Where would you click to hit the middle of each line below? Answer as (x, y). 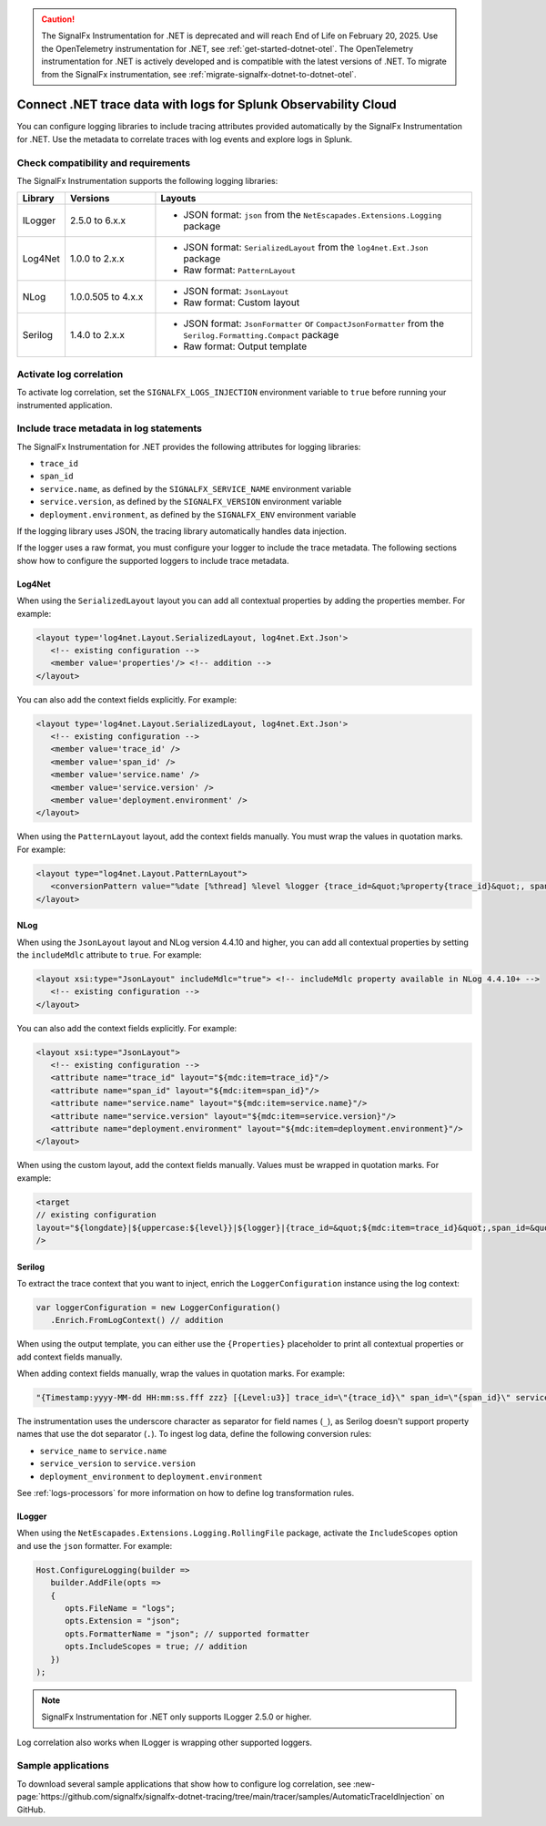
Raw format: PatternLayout (239, 271)
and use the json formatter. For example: (95, 1545)
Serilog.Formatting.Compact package (261, 335)
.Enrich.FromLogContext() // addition (137, 1320)
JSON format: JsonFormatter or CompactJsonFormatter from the (314, 323)
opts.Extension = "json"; (123, 1621)
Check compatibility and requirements (104, 162)
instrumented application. (65, 405)
